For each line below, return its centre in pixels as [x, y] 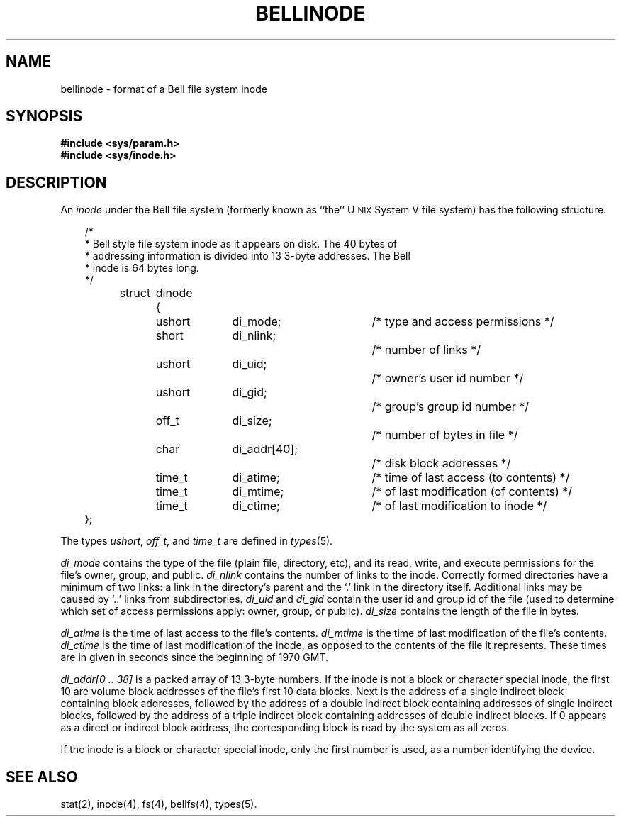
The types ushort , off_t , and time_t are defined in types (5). [197, 541]
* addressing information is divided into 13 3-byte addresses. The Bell [247, 256]
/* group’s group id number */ [451, 407]
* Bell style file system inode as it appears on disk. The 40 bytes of [241, 244]
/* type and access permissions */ [463, 322]
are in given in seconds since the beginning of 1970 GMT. [194, 657]
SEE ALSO [42, 777]
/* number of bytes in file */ [445, 435]
